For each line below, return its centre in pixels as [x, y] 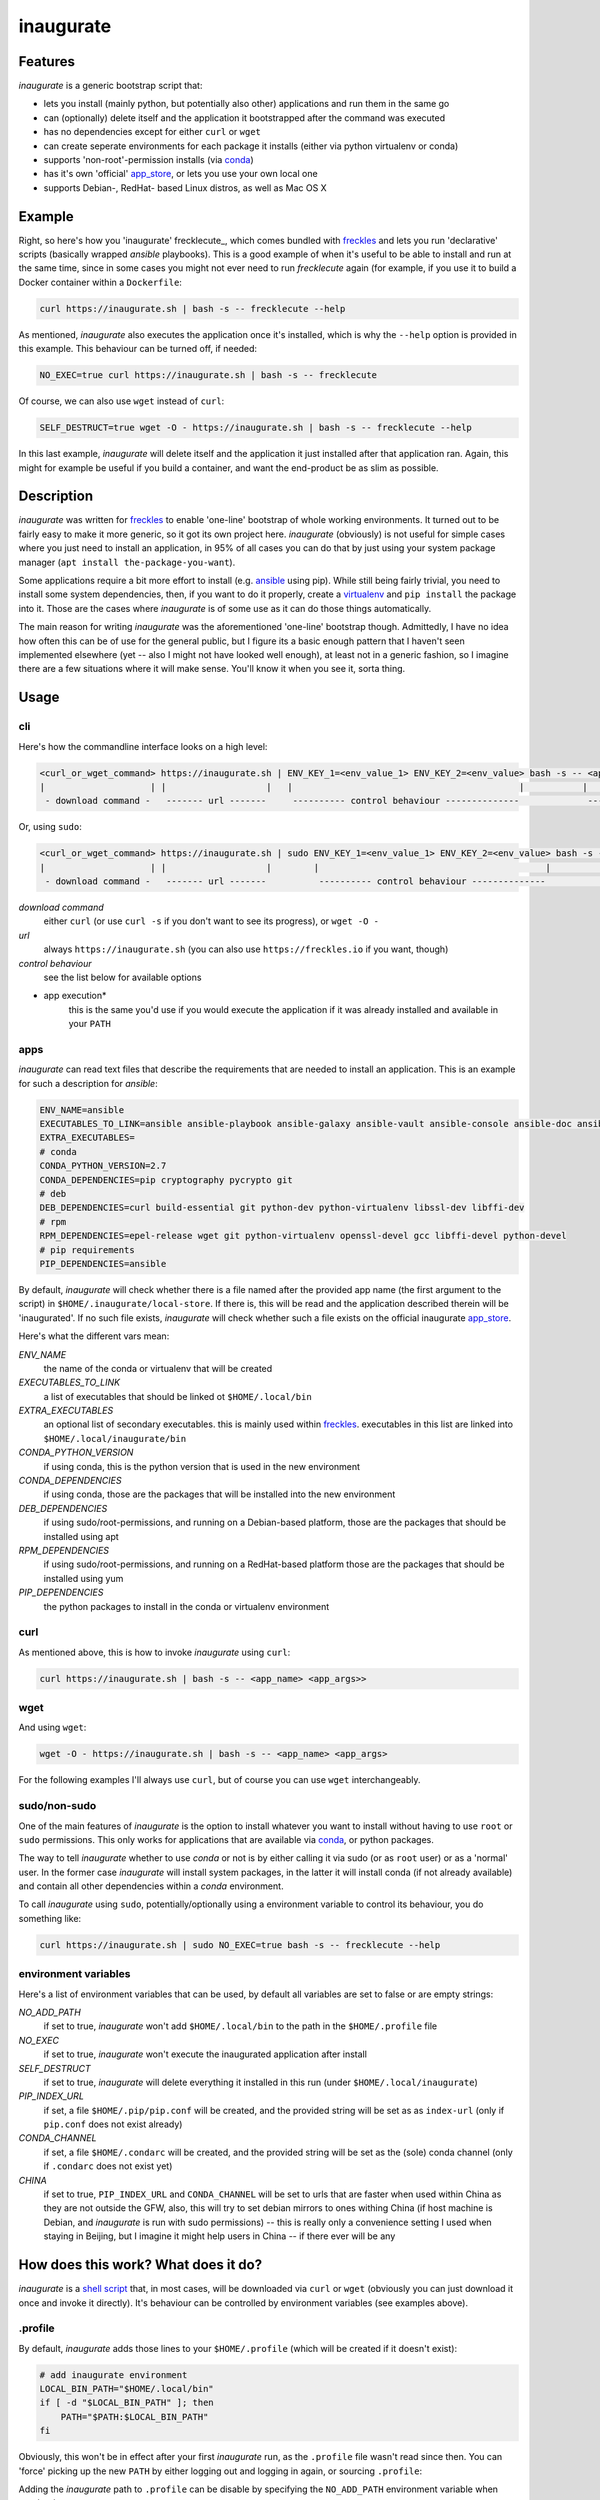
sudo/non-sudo [57, 1806]
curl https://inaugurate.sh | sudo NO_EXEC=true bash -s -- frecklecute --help [240, 1944]
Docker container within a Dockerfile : [100, 282]
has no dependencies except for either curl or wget [152, 132]
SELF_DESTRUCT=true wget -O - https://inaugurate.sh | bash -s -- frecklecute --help [255, 428]
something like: [50, 1918]
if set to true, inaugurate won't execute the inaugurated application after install [205, 2054]
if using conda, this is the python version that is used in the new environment [201, 1466]
